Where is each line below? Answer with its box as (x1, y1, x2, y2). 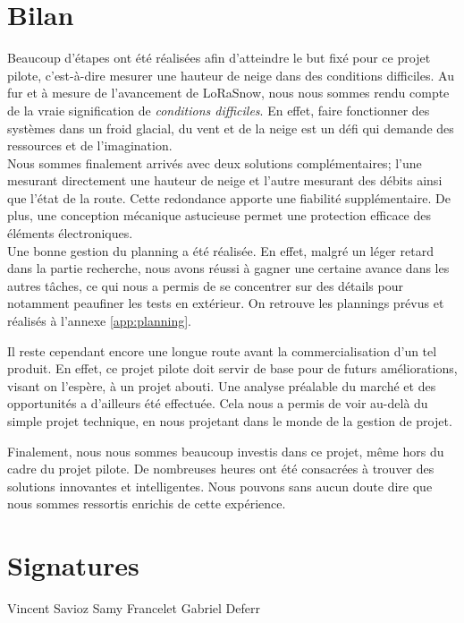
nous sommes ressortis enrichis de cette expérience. (7, 494, 286, 513)
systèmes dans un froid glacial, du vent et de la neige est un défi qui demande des (7, 118, 454, 137)
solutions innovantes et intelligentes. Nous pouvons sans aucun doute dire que (7, 476, 433, 495)
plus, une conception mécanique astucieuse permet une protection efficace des (7, 206, 431, 225)
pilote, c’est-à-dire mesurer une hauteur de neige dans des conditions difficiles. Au (7, 65, 454, 84)
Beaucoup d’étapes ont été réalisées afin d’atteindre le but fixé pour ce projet (7, 48, 431, 67)
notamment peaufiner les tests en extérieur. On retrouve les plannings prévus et (7, 294, 444, 312)
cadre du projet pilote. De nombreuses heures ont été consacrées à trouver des (7, 459, 434, 478)
